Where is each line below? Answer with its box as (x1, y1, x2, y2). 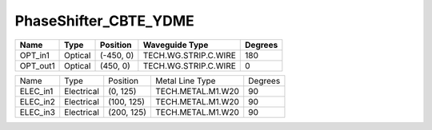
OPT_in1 (19, 49, 50, 61)
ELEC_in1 (19, 85, 54, 97)
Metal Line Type (155, 75, 216, 86)
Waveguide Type (142, 39, 209, 50)
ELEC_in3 (19, 106, 56, 117)
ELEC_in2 (19, 96, 55, 107)
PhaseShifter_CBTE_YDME (14, 12, 195, 30)
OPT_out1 (19, 60, 55, 71)
